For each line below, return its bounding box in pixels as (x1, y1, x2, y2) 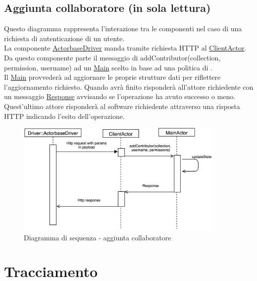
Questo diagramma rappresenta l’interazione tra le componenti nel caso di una (4, 23, 242, 34)
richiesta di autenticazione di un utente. (4, 33, 125, 43)
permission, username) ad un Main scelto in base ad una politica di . (4, 62, 212, 72)
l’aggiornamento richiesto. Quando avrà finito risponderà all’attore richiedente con (4, 81, 254, 92)
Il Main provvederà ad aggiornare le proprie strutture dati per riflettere (4, 72, 221, 82)
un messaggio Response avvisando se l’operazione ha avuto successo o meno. (4, 91, 236, 102)
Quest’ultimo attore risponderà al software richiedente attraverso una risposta (4, 101, 240, 111)
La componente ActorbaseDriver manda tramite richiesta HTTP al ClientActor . (4, 43, 247, 53)
